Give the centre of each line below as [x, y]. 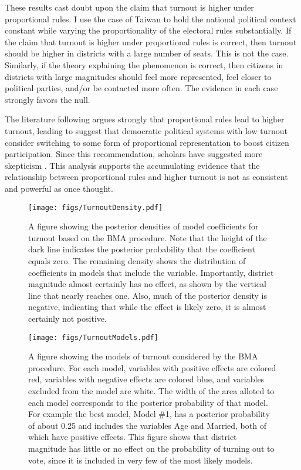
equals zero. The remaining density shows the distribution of [137, 260]
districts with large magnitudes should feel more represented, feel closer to [138, 76]
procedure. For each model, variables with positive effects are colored [152, 367]
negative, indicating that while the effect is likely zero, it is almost [147, 307]
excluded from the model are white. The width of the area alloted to [151, 390]
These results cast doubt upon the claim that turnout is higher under [129, 7]
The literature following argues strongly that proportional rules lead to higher [145, 119]
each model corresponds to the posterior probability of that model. [148, 402]
